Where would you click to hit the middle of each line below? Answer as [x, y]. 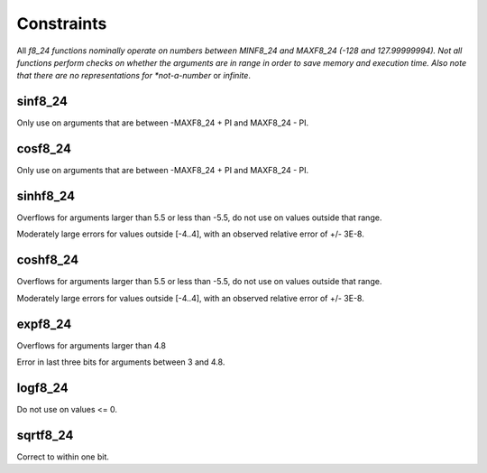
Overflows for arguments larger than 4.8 [92, 345]
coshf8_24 [48, 260]
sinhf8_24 [46, 195]
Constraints [62, 23]
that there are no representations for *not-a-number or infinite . [134, 76]
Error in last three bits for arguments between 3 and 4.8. [121, 362]
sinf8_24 [42, 102]
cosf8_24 [44, 149]
